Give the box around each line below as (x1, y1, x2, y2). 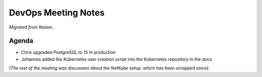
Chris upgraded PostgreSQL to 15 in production (21, 49, 116, 55)
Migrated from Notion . (9, 24, 53, 30)
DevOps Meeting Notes (9, 7, 105, 18)
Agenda (9, 37, 33, 45)
